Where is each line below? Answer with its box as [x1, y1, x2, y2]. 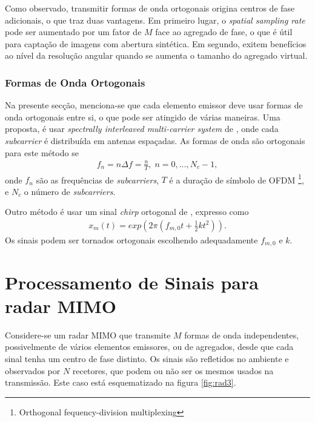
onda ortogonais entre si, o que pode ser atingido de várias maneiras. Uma [5, 110, 280, 123]
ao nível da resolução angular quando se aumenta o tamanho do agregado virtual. [5, 49, 308, 62]
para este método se [5, 146, 79, 159]
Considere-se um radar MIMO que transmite [5, 328, 171, 341]
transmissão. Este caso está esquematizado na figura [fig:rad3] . [5, 376, 236, 389]
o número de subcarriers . [24, 185, 116, 197]
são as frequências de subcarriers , [36, 173, 159, 186]
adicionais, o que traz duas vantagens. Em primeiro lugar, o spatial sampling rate [5, 13, 305, 26]
